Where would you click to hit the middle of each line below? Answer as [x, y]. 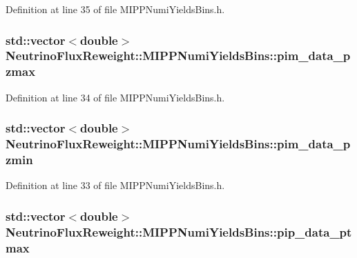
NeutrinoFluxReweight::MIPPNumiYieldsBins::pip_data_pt [179, 231]
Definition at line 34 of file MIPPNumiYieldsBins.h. [115, 97]
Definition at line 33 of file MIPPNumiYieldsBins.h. [115, 185]
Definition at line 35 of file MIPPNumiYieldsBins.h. [115, 9]
